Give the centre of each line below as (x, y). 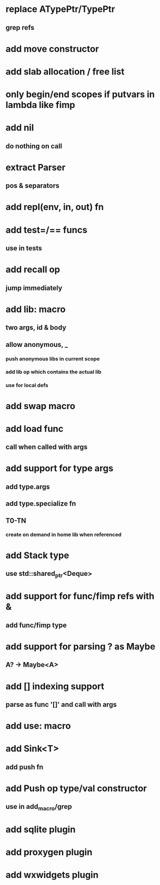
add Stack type (37, 555)
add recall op (33, 270)
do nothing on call (34, 146)
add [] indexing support (55, 686)
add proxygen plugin (49, 852)
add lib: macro (36, 309)
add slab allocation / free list (65, 71)
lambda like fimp (40, 105)
